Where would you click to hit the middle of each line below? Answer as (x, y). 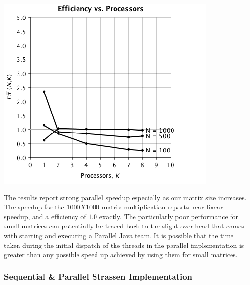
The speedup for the (34, 207)
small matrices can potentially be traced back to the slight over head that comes (124, 226)
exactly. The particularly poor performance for (169, 216)
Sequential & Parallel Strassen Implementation (98, 276)
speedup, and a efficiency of (45, 216)
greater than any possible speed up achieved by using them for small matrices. (121, 255)
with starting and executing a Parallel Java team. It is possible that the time (119, 235)
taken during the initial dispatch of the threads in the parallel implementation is (124, 245)
